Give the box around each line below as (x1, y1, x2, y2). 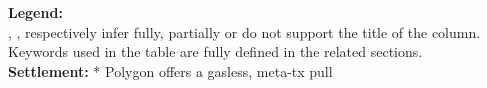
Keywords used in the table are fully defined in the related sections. (8, 41, 423, 62)
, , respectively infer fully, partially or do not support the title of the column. (8, 21, 481, 42)
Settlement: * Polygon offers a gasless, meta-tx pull (8, 60, 333, 81)
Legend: (8, 2, 63, 22)
